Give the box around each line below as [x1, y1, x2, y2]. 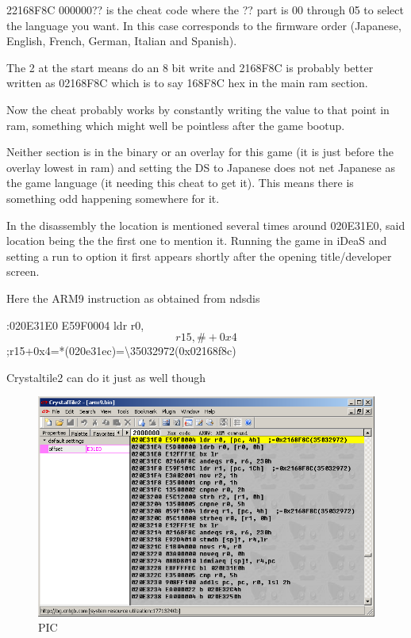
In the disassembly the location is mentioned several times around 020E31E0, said [6, 216, 405, 233]
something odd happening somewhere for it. [6, 189, 220, 206]
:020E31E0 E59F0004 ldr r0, [6, 316, 144, 333]
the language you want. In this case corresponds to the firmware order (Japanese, [6, 17, 401, 33]
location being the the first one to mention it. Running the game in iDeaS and [6, 232, 387, 249]
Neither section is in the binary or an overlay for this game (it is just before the [6, 143, 394, 160]
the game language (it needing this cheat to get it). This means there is [6, 174, 354, 191]
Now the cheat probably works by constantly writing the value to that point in [6, 101, 390, 117]
